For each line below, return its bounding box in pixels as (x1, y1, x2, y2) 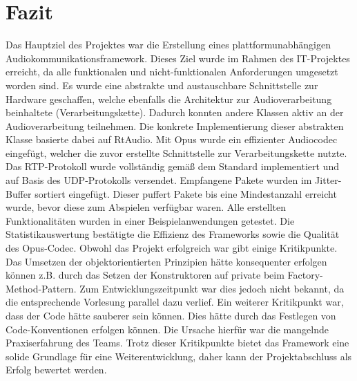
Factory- (287, 268, 323, 282)
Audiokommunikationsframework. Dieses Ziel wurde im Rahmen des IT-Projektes (6, 50, 350, 65)
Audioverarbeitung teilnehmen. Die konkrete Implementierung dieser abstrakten (6, 118, 344, 133)
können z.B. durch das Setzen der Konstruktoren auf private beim (6, 268, 284, 282)
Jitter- (315, 173, 342, 187)
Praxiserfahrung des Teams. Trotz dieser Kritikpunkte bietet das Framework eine (6, 335, 349, 350)
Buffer (6, 186, 32, 201)
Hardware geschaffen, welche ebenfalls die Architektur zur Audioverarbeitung (6, 91, 332, 106)
